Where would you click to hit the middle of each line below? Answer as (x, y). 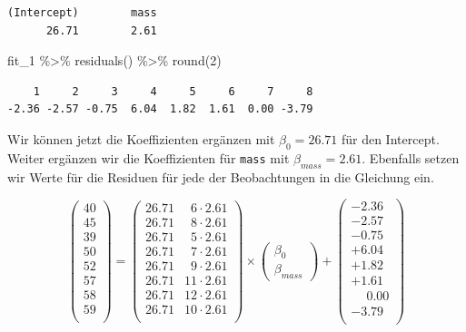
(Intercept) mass (82, 13)
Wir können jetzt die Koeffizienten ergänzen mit (141, 138)
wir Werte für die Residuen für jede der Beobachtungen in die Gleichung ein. (221, 176)
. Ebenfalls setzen (411, 157)
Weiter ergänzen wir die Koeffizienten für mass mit (149, 157)
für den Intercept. (390, 138)
